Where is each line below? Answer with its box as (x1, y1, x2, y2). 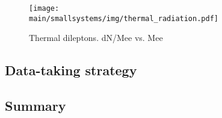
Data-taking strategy (5, 61, 137, 79)
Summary (5, 96, 66, 115)
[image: (29, 4, 60, 13)
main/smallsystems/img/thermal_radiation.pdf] (29, 14, 218, 23)
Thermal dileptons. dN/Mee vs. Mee (29, 31, 163, 44)
